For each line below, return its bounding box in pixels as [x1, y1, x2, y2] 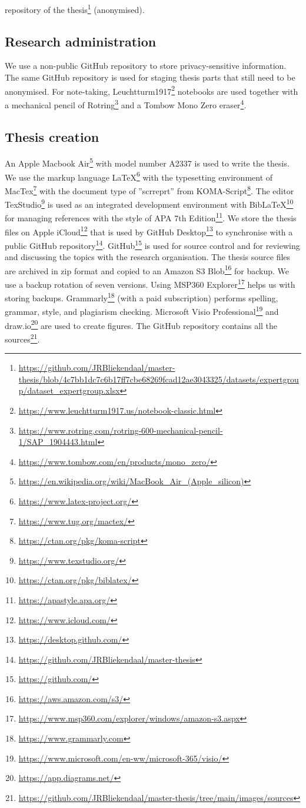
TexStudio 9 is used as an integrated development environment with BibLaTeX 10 [5, 197, 294, 210]
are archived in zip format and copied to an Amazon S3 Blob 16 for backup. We [5, 262, 289, 277]
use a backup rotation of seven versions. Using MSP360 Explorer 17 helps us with [5, 276, 295, 290]
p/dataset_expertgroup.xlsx [18, 384, 120, 397]
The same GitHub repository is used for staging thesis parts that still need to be [5, 71, 295, 84]
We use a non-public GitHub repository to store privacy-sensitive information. [5, 59, 287, 72]
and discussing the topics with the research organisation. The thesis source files [5, 251, 291, 263]
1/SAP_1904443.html [18, 435, 98, 448]
